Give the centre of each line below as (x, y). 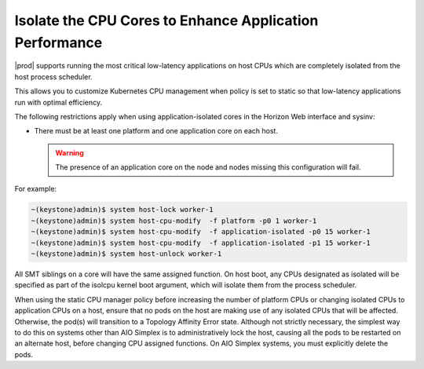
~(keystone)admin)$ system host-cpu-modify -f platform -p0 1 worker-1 (174, 221)
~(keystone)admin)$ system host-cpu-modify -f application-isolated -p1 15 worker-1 (201, 243)
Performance (58, 42)
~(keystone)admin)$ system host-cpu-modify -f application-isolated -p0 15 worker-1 (201, 232)
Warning (69, 152)
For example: (36, 189)
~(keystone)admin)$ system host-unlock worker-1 (126, 254)
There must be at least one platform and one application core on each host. (156, 131)
